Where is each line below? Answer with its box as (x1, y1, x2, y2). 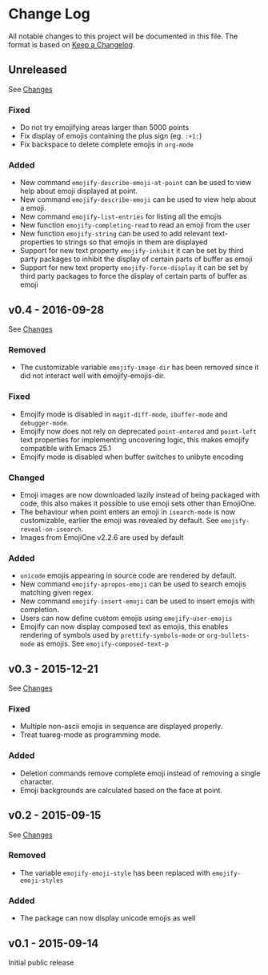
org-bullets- (206, 632, 250, 640)
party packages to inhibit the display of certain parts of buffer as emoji (19, 254, 254, 264)
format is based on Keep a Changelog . (8, 39, 135, 49)
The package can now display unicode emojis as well (19, 913, 196, 923)
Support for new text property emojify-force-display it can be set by (19, 263, 249, 272)
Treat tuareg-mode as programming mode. (19, 730, 162, 739)
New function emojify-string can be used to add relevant (19, 229, 211, 239)
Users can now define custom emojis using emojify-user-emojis (19, 614, 233, 623)
